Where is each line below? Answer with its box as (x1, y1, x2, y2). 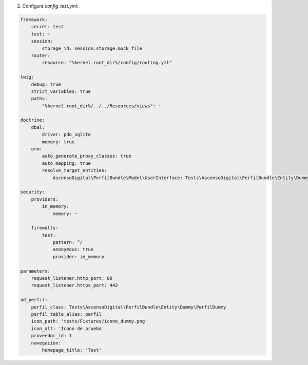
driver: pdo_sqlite (42, 131, 91, 138)
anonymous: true (52, 246, 94, 253)
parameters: (20, 268, 51, 274)
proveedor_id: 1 (31, 333, 72, 339)
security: (20, 189, 45, 195)
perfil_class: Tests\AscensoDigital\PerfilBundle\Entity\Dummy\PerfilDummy (31, 304, 226, 310)
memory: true (42, 139, 75, 145)
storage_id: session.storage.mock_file (42, 45, 142, 51)
